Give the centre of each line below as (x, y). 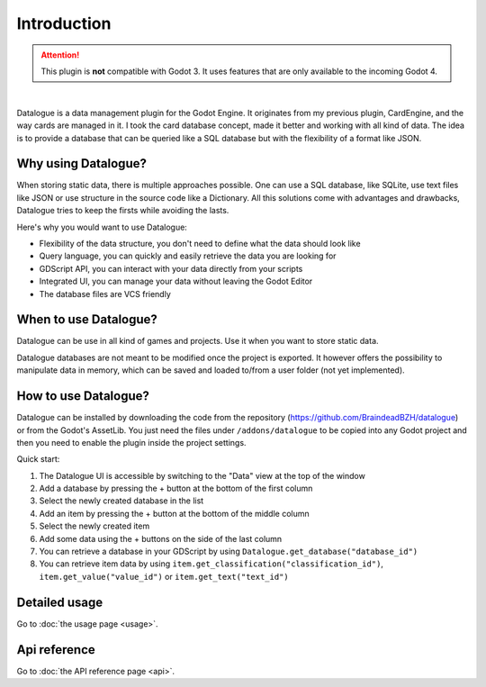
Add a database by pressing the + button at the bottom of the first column (176, 488)
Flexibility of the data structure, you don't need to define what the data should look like (200, 243)
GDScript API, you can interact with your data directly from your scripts (171, 268)
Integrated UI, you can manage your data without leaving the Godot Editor (176, 281)
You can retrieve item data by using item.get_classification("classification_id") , (211, 564)
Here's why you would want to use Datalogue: (102, 227)
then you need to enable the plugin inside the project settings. (131, 442)
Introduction (64, 23)
